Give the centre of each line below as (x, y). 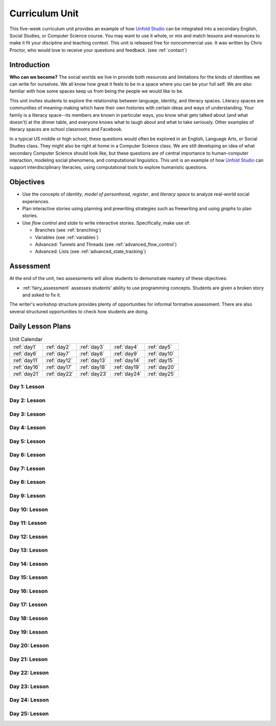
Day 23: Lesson (29, 686)
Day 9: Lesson (28, 496)
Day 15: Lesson (29, 578)
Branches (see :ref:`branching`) (68, 230)
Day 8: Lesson (28, 482)
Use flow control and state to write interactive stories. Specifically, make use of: (106, 223)
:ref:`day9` (126, 354)
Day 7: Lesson (27, 468)
